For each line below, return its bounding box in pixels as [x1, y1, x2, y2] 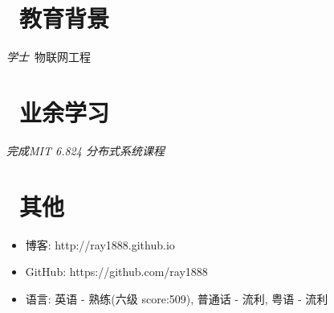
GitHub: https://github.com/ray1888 [25, 263, 208, 280]
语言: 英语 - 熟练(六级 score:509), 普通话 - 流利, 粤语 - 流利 [25, 290, 328, 307]
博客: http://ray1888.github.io [25, 236, 175, 253]
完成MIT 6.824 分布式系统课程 [6, 142, 165, 159]
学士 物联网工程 [6, 48, 91, 65]
